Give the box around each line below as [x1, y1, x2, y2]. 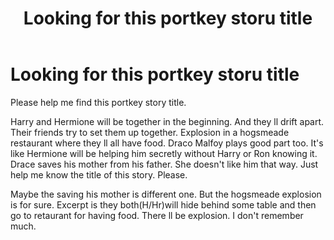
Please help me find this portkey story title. [10, 96, 187, 108]
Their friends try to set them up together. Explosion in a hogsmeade [10, 126, 290, 138]
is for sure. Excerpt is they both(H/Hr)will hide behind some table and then [10, 198, 317, 211]
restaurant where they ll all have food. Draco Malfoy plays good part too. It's [10, 137, 324, 149]
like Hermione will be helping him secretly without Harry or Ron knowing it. [10, 147, 318, 159]
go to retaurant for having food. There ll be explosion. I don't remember [10, 209, 304, 221]
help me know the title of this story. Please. [10, 168, 188, 181]
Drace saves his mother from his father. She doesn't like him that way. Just [10, 158, 319, 170]
